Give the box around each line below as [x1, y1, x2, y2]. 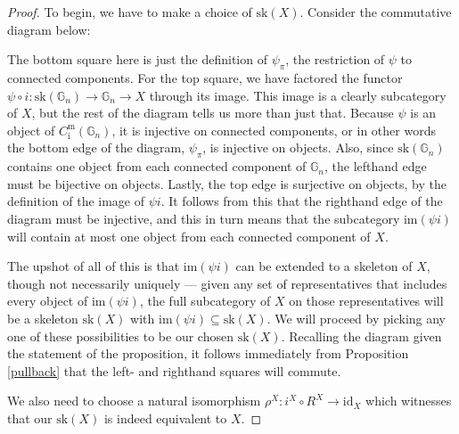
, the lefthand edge [324, 157, 427, 176]
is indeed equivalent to [103, 408, 227, 427]
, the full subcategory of [139, 291, 271, 310]
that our [7, 408, 53, 427]
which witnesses [365, 391, 452, 410]
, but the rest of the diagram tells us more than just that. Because [31, 103, 394, 122]
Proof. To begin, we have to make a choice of [7, 3, 252, 20]
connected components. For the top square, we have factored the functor [7, 68, 403, 86]
